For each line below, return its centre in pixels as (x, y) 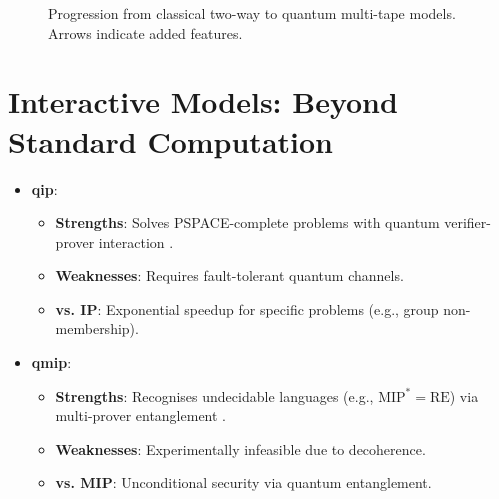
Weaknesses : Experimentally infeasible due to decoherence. (240, 448)
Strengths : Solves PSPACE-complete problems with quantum (247, 222)
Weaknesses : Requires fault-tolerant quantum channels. (229, 275)
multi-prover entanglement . (141, 415)
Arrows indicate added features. (145, 32)
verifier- (467, 222)
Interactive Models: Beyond (203, 101)
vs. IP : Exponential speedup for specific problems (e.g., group (247, 308)
